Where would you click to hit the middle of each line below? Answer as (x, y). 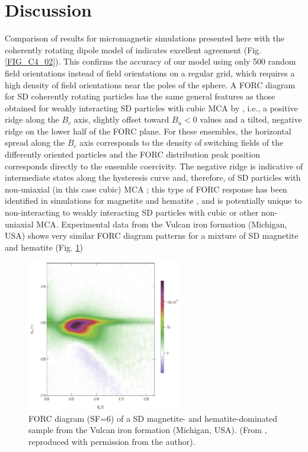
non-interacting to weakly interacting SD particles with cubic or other (132, 212)
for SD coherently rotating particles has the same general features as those (140, 96)
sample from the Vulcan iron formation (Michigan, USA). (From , (148, 430)
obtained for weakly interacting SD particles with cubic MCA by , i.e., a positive (151, 108)
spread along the (35, 142)
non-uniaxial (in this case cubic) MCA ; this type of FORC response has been (146, 189)
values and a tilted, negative (251, 119)
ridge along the (32, 119)
